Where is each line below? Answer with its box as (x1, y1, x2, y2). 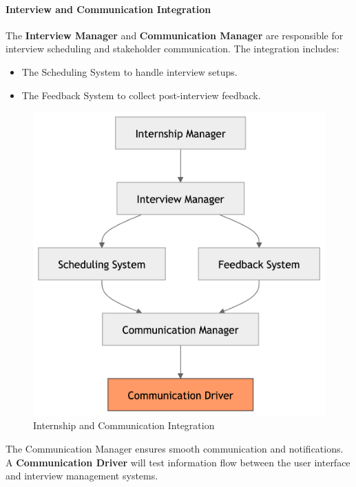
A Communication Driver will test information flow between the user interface (6, 455, 350, 469)
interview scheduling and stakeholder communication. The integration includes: (6, 41, 339, 56)
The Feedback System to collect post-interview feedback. (21, 87, 261, 102)
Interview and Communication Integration (6, 1, 211, 16)
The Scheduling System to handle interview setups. (21, 64, 238, 79)
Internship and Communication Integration (33, 418, 215, 433)
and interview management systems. (6, 468, 158, 483)
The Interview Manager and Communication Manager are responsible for (6, 28, 344, 42)
